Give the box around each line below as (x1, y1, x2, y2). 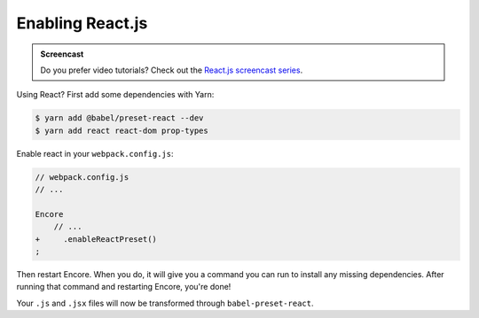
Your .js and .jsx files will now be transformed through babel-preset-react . (16, 298, 314, 308)
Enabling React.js (16, 13, 148, 33)
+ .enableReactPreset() (35, 234, 157, 244)
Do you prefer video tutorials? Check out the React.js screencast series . (40, 65, 303, 75)
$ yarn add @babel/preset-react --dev (35, 113, 204, 123)
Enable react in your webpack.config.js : (16, 148, 174, 159)
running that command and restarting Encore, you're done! (16, 282, 232, 292)
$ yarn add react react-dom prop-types (35, 125, 208, 136)
